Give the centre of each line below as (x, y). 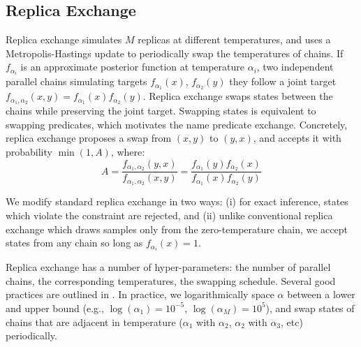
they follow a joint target (283, 81)
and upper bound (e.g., (55, 308)
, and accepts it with (297, 138)
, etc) (292, 322)
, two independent (295, 67)
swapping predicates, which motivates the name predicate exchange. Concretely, (177, 124)
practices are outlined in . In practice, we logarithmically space (140, 294)
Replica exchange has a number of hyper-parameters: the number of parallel (168, 267)
